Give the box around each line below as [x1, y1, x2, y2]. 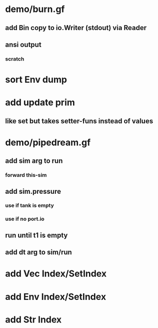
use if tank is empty [5, 202, 54, 209]
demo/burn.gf [5, 4, 65, 15]
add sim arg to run [5, 157, 63, 165]
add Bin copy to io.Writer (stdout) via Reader [5, 24, 146, 32]
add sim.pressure [5, 187, 61, 196]
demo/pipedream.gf [5, 137, 91, 148]
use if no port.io [5, 215, 45, 222]
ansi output [5, 40, 41, 49]
